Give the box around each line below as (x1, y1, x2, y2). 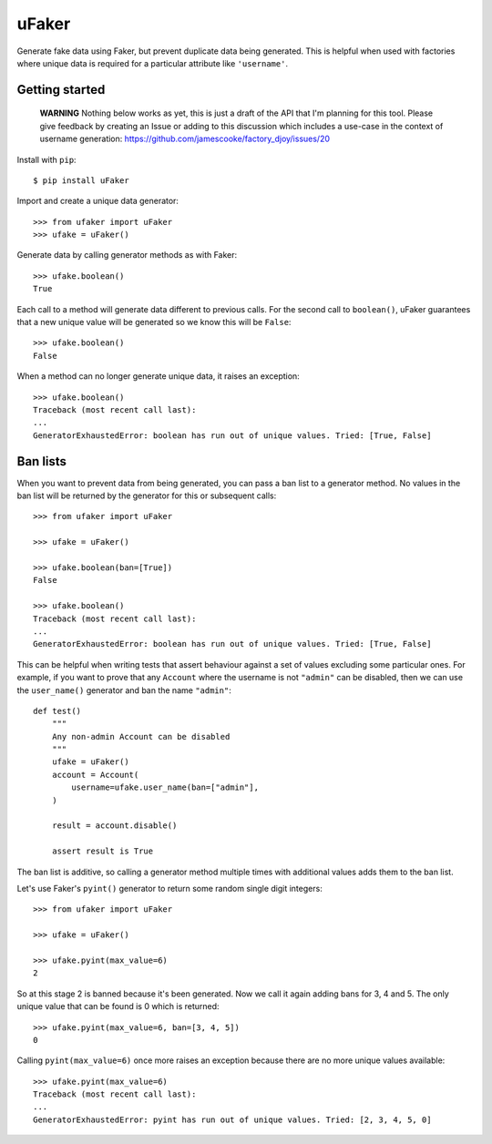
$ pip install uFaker (33, 175, 129, 186)
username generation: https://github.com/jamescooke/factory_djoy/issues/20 (39, 133, 331, 145)
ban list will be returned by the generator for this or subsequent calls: (16, 490, 277, 501)
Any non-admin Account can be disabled (51, 731, 231, 741)
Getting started (16, 82, 106, 97)
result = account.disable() (51, 821, 178, 831)
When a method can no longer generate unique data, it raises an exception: (16, 371, 300, 382)
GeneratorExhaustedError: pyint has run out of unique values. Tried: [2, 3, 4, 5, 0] (33, 1114, 432, 1125)
